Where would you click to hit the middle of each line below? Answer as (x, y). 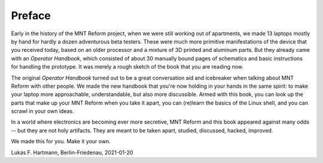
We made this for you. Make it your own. (61, 142)
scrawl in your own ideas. (42, 111)
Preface (31, 16)
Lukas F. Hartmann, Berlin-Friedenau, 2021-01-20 (72, 152)
